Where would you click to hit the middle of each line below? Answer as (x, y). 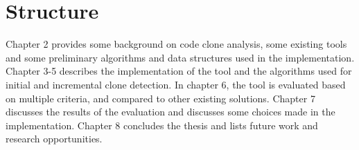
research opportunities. (54, 139)
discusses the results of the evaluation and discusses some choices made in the (170, 112)
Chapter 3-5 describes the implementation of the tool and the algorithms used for (179, 71)
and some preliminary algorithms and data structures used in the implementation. (180, 57)
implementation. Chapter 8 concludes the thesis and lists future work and (162, 125)
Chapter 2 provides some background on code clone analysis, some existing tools (176, 44)
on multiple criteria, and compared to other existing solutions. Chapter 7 (160, 98)
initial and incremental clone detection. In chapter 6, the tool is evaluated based (176, 84)
